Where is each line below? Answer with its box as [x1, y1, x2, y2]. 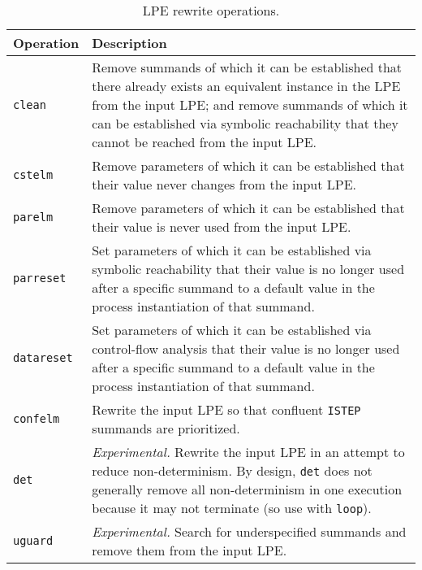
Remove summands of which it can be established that [92, 58, 403, 76]
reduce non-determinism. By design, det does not [92, 461, 372, 480]
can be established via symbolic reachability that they [92, 114, 398, 133]
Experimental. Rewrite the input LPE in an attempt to [92, 442, 405, 461]
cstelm [13, 168, 54, 181]
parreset [13, 272, 67, 285]
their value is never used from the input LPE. [92, 217, 351, 236]
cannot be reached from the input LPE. [92, 133, 316, 151]
